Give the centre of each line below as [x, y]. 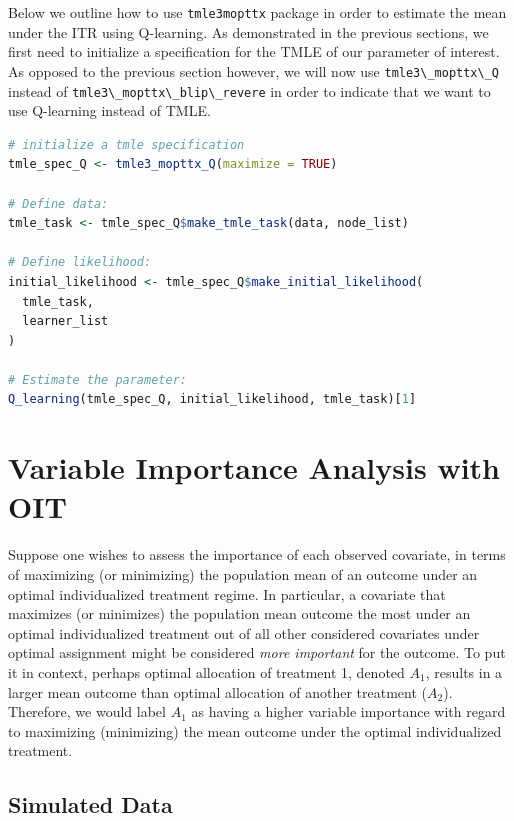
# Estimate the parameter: [97, 379]
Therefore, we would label [87, 711]
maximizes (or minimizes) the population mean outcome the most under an [239, 613]
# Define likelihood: [80, 262]
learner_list [65, 321]
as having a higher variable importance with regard [348, 711]
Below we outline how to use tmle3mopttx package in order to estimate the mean [257, 12]
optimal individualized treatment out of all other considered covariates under [244, 632]
